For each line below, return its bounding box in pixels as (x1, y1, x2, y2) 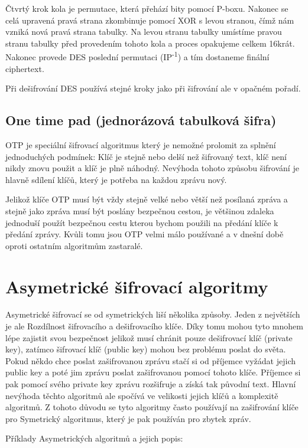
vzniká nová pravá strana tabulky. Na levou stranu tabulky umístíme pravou (5, 25, 282, 38)
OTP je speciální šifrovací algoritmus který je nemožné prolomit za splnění (5, 139, 276, 151)
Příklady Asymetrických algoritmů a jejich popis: (5, 432, 183, 444)
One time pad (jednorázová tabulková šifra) (5, 111, 277, 129)
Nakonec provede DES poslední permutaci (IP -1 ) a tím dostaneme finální (5, 49, 270, 63)
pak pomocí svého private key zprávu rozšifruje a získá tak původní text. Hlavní (5, 378, 296, 390)
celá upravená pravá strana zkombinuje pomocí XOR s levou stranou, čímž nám (5, 14, 294, 26)
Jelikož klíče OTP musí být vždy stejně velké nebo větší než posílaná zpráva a (5, 193, 288, 205)
